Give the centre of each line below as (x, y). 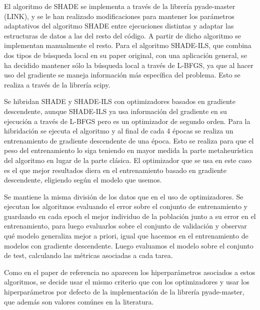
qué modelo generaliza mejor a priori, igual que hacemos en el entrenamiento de (126, 236)
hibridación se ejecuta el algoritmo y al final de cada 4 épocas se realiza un (119, 131)
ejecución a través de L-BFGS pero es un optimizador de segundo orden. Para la (127, 121)
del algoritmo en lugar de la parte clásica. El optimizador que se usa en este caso (128, 160)
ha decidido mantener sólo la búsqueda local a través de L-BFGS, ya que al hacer (129, 65)
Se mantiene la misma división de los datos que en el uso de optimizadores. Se (124, 196)
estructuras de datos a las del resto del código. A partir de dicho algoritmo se (122, 35)
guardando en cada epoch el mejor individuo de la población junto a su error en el (130, 216)
